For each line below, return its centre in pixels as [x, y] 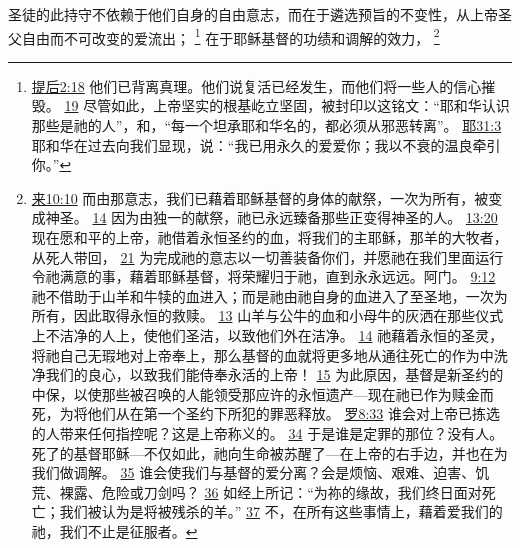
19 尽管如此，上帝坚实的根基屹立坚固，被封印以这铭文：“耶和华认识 [287, 105]
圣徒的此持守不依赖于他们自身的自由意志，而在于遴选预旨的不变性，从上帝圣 [260, 14]
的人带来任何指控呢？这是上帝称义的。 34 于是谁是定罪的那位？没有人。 [267, 432]
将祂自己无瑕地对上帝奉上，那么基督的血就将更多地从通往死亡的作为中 [262, 354]
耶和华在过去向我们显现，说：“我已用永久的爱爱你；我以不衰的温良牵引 [266, 144]
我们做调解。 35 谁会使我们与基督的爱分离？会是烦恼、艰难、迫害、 [253, 472]
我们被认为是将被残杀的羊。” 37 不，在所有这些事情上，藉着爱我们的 [281, 511]
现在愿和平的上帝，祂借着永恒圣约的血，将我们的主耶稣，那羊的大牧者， [269, 237]
